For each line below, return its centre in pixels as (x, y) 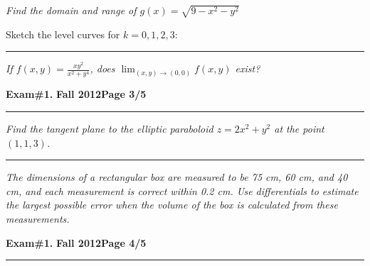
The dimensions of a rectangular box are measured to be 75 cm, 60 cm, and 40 (177, 177)
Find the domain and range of (71, 10)
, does (102, 68)
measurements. (38, 219)
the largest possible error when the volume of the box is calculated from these (172, 205)
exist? (248, 68)
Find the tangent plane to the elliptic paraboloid (110, 129)
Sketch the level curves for (63, 34)
